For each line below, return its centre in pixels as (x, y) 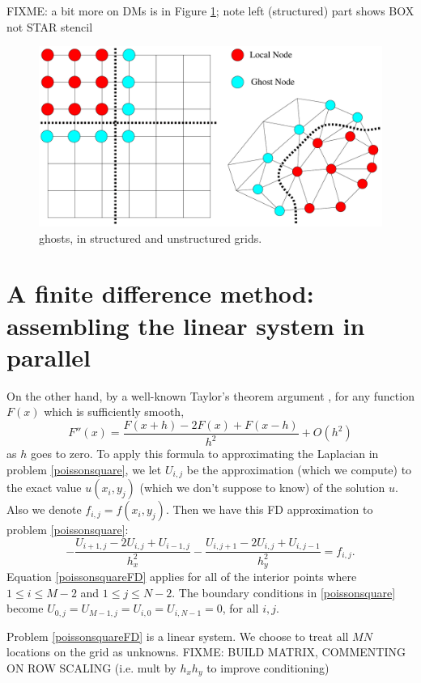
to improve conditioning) (268, 667)
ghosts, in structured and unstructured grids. (151, 238)
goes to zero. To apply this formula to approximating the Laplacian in (204, 454)
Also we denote (44, 509)
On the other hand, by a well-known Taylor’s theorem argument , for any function (210, 395)
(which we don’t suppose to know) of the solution (262, 488)
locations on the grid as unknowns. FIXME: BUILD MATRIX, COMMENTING (206, 652)
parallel (49, 356)
